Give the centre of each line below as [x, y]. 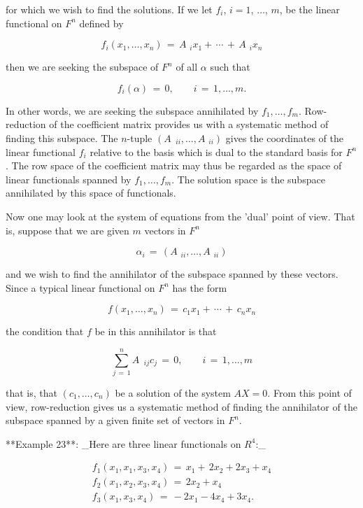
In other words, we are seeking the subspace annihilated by [132, 110]
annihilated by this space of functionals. [91, 193]
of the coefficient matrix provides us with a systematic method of [189, 124]
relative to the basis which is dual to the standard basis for [216, 151]
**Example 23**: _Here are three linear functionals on [123, 443]
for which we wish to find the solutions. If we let [109, 9]
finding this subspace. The [62, 137]
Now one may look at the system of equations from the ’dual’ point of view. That [180, 216]
